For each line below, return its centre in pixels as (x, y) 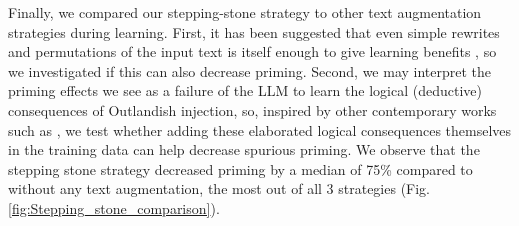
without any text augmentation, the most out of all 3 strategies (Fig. (219, 188)
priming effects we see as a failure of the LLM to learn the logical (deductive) (245, 90)
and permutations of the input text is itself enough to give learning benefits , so (252, 51)
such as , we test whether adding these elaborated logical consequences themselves (260, 129)
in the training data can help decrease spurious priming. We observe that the (244, 149)
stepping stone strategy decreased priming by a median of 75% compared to (240, 168)
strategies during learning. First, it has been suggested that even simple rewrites (254, 31)
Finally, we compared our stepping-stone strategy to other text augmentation (245, 12)
